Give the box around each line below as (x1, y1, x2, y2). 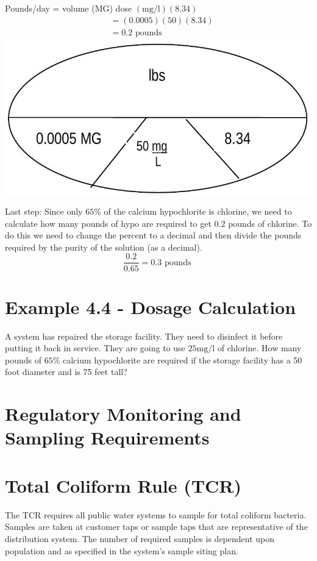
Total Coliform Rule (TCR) (5, 473, 242, 498)
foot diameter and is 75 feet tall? (5, 365, 127, 378)
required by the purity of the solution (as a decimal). (5, 240, 202, 253)
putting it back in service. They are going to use (5, 341, 185, 354)
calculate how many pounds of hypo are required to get (5, 216, 212, 229)
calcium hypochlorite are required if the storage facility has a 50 (62, 353, 302, 366)
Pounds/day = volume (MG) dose (5, 2, 132, 14)
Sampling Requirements (5, 425, 210, 450)
